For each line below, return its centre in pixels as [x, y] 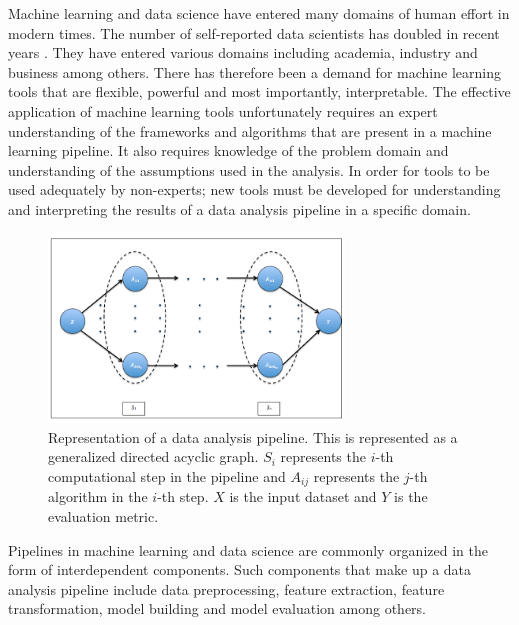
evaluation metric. [103, 516]
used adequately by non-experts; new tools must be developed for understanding [254, 189]
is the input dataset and [303, 496]
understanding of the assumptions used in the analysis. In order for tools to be [249, 169]
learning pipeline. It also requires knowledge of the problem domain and [228, 150]
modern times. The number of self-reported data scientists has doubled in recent [254, 32]
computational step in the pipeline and [167, 476]
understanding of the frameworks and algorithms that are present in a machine [250, 130]
